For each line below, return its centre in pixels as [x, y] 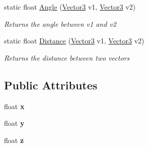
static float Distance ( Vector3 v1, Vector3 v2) [74, 41]
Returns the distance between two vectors [67, 57]
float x [14, 106]
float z [14, 140]
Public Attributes [51, 85]
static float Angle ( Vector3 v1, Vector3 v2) [70, 7]
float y [14, 123]
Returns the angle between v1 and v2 [60, 23]
